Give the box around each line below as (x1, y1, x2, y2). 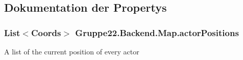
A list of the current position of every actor (4, 46, 139, 56)
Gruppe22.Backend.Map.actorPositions (75, 26, 239, 39)
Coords (31, 26, 61, 39)
